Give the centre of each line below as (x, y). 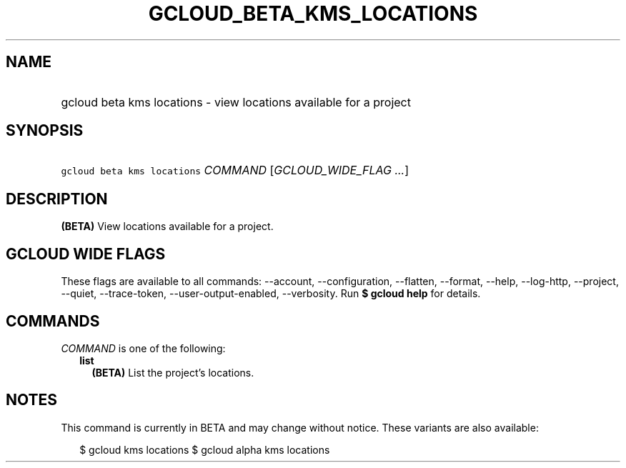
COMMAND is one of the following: (143, 348)
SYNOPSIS (45, 131)
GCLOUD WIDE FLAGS (86, 254)
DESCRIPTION (57, 199)
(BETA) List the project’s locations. (173, 372)
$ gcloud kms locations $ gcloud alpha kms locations (205, 449)
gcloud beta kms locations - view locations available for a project (236, 102)
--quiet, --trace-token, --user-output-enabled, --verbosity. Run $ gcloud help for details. (271, 294)
